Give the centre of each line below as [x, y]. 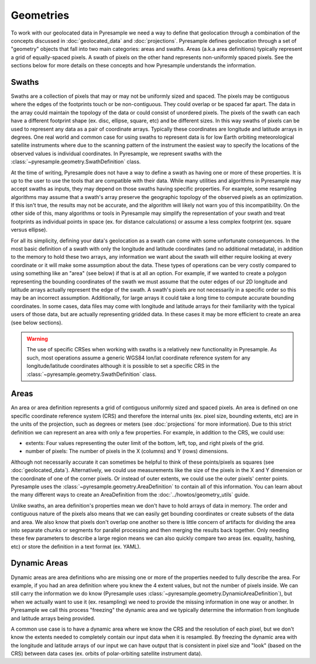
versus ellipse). [29, 230]
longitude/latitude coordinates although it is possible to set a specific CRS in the [123, 366]
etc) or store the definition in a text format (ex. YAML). [76, 546]
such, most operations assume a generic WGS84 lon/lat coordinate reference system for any [139, 358]
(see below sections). [37, 323]
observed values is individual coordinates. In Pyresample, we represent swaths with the [116, 153]
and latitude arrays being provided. [53, 618]
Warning [37, 338]
